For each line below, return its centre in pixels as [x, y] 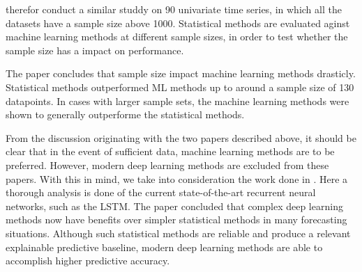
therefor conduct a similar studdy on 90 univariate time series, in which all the [174, 9]
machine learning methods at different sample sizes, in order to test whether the [177, 37]
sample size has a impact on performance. [95, 50]
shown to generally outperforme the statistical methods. [125, 114]
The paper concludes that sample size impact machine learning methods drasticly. [181, 73]
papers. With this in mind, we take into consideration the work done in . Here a [177, 178]
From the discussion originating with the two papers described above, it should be [181, 137]
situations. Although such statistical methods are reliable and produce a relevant [178, 233]
